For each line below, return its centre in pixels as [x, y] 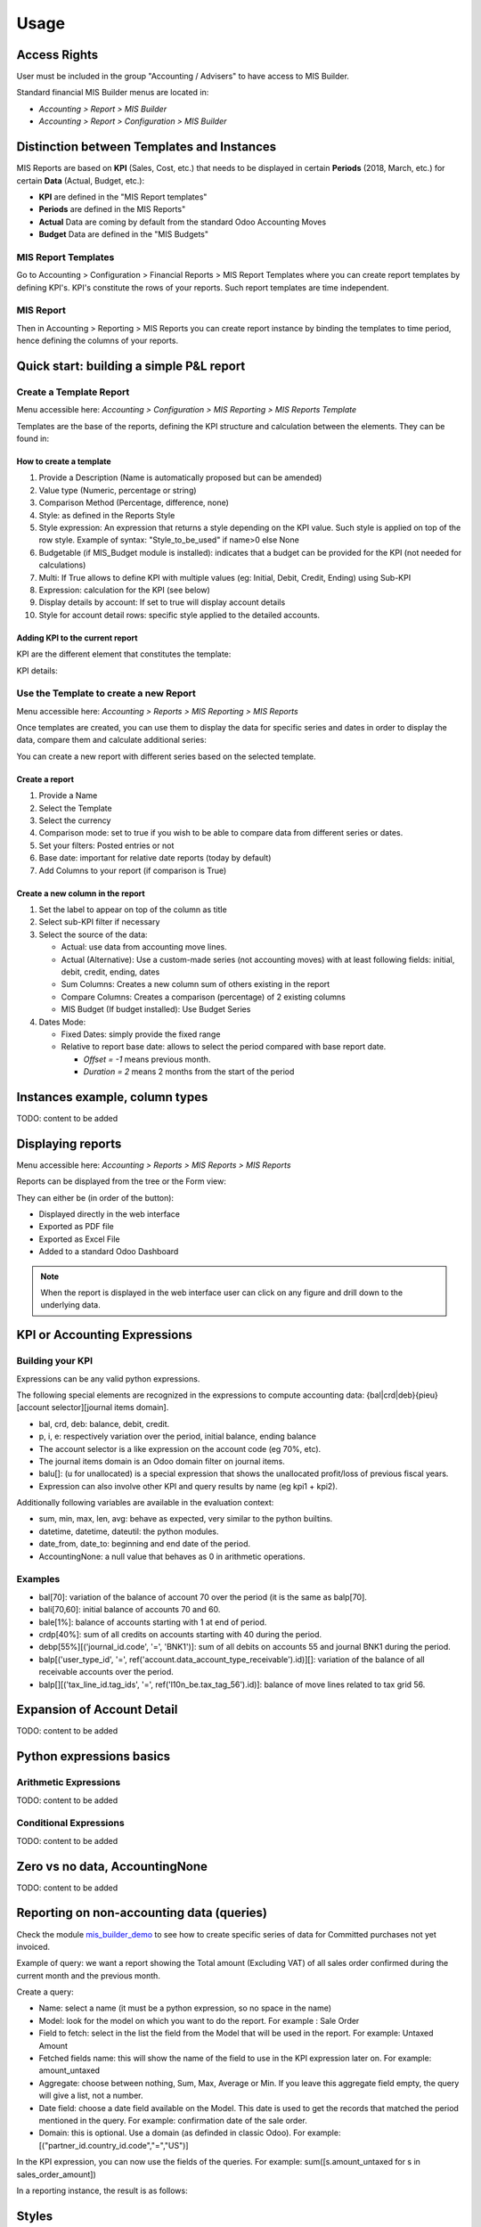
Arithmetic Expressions [69, 1782]
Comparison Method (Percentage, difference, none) [134, 502]
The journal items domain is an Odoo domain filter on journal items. [162, 1461]
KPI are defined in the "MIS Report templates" [123, 197]
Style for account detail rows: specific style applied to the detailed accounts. [179, 615]
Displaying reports [69, 1143]
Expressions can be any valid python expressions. [108, 1379]
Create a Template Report [73, 392]
